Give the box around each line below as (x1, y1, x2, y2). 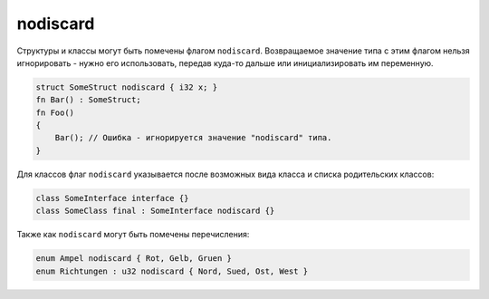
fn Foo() (35, 107, 75, 118)
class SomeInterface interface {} (35, 193, 189, 203)
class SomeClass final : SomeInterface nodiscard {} (35, 206, 275, 217)
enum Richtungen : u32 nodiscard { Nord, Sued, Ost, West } (35, 265, 309, 276)
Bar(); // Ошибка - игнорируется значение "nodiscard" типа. (54, 132, 332, 143)
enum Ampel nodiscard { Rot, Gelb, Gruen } (35, 254, 233, 264)
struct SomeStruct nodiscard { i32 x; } (35, 82, 217, 92)
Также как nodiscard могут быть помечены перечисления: (16, 229, 250, 240)
